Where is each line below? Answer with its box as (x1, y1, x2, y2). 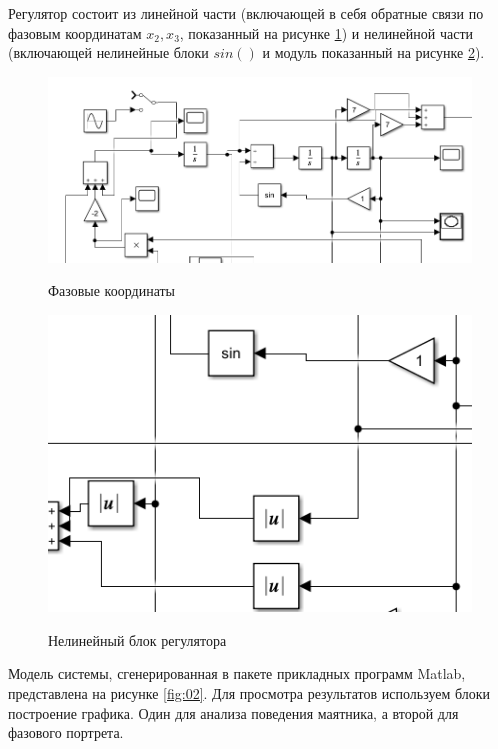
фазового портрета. (8, 722, 124, 743)
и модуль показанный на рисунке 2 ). (262, 42, 485, 63)
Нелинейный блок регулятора (48, 629, 227, 650)
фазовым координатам (8, 22, 142, 43)
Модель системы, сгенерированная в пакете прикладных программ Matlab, (8, 663, 466, 684)
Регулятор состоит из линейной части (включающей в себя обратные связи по (8, 3, 484, 23)
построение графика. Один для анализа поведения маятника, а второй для (8, 702, 459, 723)
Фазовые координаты (48, 280, 176, 301)
